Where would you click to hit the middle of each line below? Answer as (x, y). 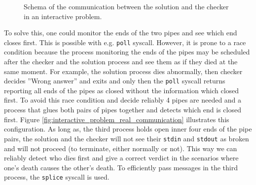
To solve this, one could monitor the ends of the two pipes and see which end (121, 33)
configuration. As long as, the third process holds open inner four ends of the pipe (128, 129)
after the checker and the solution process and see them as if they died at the (121, 62)
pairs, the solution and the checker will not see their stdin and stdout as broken (127, 138)
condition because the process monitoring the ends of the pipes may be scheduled (127, 52)
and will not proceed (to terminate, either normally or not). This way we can (121, 148)
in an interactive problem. (63, 16)
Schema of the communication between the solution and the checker (126, 6)
